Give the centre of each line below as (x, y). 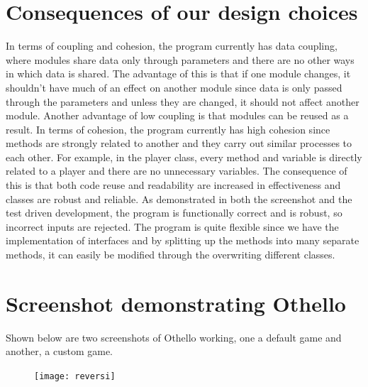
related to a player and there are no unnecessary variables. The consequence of (177, 171)
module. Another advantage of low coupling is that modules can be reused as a (177, 115)
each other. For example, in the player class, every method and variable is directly (184, 157)
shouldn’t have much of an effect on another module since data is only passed (174, 87)
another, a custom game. (59, 351)
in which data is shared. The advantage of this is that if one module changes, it (178, 73)
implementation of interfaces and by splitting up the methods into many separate (183, 240)
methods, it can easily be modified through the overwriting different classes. (171, 255)
